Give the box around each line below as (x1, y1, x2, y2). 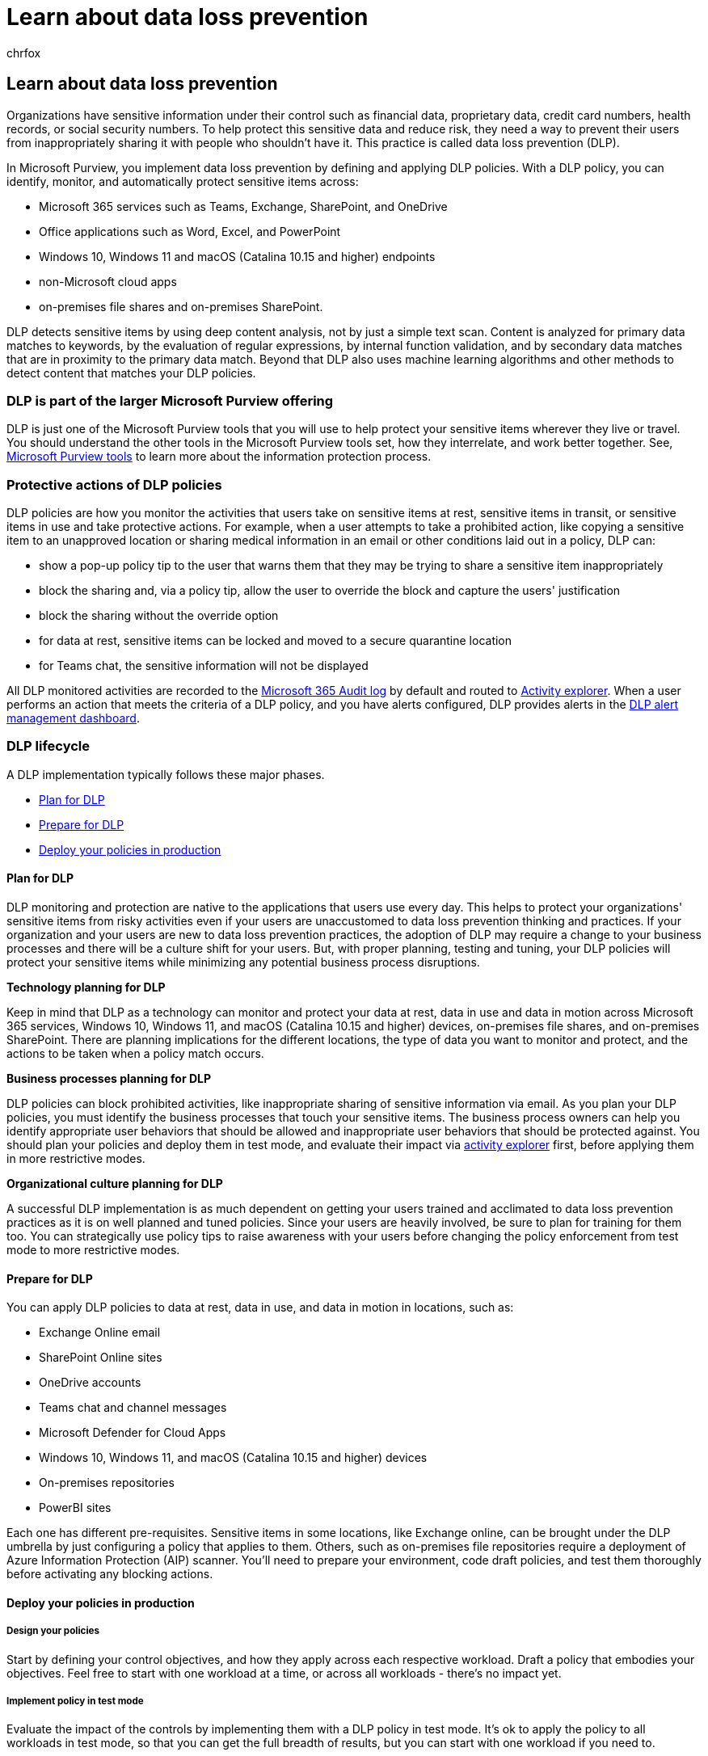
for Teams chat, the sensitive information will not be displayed (39, 659, 369, 673)
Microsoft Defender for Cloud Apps (39, 1425, 226, 1440)
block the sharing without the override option (39, 608, 279, 623)
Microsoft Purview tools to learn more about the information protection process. (6, 449, 432, 464)
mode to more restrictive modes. (6, 1243, 180, 1257)
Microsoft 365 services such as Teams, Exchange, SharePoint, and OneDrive (39, 199, 448, 213)
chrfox (6, 45, 41, 60)
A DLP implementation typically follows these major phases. (6, 767, 325, 781)
